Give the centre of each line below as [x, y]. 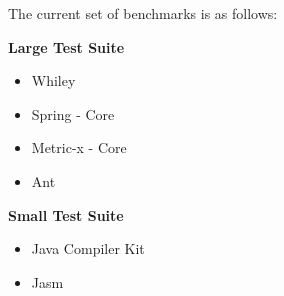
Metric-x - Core [79, 147]
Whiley [53, 80]
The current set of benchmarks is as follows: [143, 13]
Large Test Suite [66, 46]
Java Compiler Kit [88, 248]
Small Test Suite [66, 214]
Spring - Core [73, 113]
